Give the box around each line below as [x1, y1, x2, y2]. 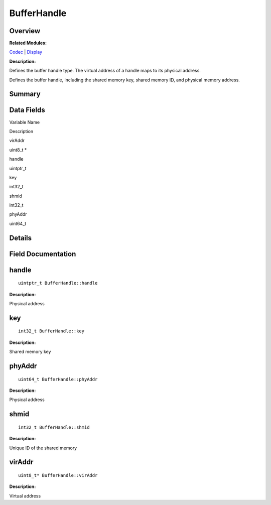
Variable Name [9, 119, 40, 125]
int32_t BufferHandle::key [18, 328, 85, 334]
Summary [9, 90, 41, 98]
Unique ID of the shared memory [9, 445, 77, 451]
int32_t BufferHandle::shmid [18, 424, 90, 430]
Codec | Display [9, 49, 43, 55]
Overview [9, 27, 41, 35]
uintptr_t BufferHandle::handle [18, 280, 98, 286]
